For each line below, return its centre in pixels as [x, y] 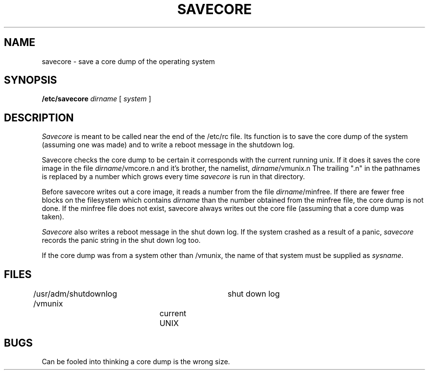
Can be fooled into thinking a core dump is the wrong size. [136, 361]
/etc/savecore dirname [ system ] [96, 99]
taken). [53, 217]
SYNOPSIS [31, 80]
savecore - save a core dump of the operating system [128, 61]
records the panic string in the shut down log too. [121, 240]
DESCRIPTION [39, 117]
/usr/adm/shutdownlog [75, 294]
